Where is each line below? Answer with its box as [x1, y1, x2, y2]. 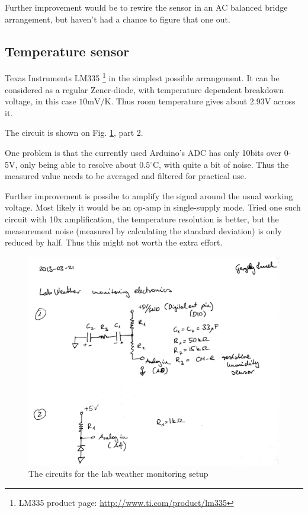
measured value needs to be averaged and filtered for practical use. [5, 170, 246, 182]
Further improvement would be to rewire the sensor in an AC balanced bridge [5, 1, 288, 13]
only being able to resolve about [20, 158, 137, 170]
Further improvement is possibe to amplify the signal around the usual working [5, 189, 293, 202]
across [273, 95, 296, 107]
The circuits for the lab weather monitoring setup [28, 467, 208, 480]
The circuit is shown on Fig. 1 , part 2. [5, 126, 143, 139]
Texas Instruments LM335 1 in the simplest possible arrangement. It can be [5, 70, 280, 84]
